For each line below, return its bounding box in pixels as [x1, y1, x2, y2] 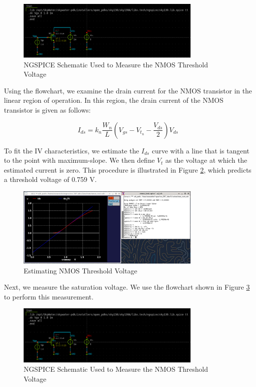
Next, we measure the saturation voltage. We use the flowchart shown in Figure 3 [4, 282, 250, 292]
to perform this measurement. [4, 291, 94, 301]
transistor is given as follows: [4, 105, 91, 115]
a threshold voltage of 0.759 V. [4, 174, 97, 184]
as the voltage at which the [165, 155, 248, 165]
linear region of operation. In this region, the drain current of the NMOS [4, 95, 224, 105]
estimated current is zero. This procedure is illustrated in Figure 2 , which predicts [4, 164, 252, 175]
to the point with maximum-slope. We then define [4, 155, 155, 165]
